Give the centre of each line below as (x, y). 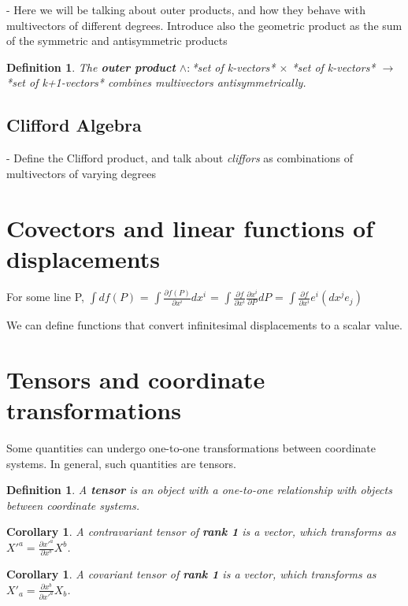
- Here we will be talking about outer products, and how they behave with (186, 9)
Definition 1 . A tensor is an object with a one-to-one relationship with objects (199, 490)
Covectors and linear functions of (190, 227)
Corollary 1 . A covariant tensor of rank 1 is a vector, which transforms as (191, 574)
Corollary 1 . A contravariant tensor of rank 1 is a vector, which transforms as (201, 532)
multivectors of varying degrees (82, 173)
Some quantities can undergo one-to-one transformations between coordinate (191, 447)
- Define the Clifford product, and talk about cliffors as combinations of (180, 158)
